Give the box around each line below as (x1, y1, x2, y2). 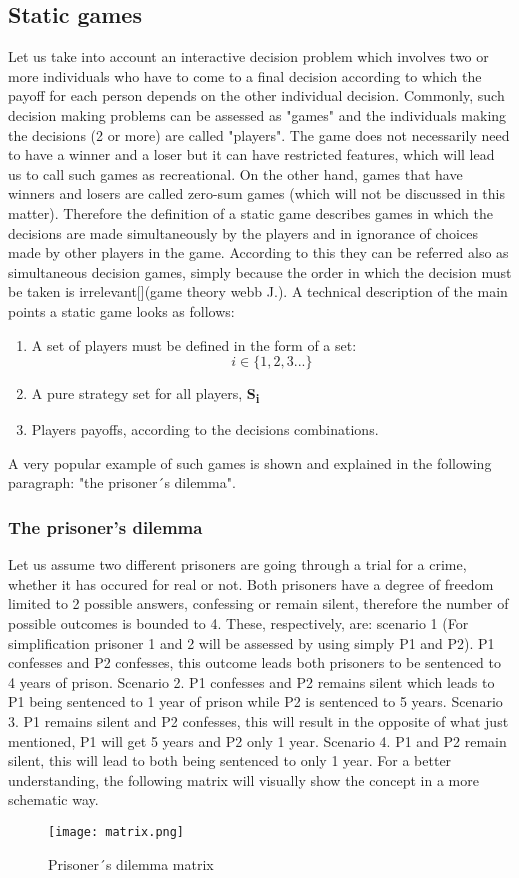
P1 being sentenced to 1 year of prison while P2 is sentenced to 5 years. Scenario (8, 691, 503, 712)
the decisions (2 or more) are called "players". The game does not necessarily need (8, 124, 510, 145)
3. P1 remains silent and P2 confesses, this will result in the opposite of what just (8, 710, 509, 731)
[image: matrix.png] (48, 824, 185, 839)
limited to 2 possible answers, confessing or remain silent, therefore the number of (8, 593, 509, 614)
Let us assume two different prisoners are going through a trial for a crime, (8, 554, 467, 575)
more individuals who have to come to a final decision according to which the (8, 65, 482, 86)
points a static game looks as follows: (8, 300, 235, 321)
